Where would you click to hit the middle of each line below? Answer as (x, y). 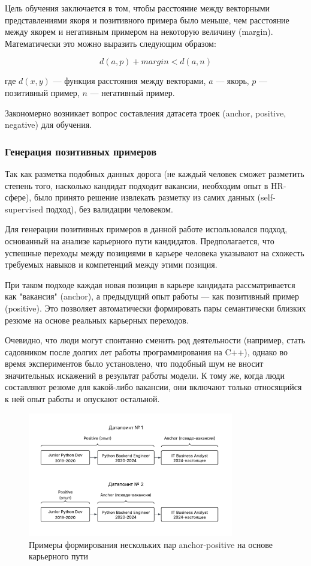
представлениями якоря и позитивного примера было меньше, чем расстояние (147, 20)
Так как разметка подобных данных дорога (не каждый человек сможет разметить (155, 173)
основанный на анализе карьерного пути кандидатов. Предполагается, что (140, 240)
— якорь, (233, 81)
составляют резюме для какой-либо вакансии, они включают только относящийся (153, 387)
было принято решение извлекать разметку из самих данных (144, 197)
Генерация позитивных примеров (81, 151)
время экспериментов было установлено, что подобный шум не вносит (134, 363)
